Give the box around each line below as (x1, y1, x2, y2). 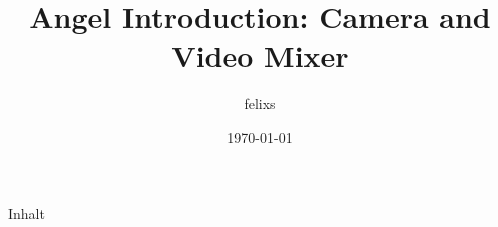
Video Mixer (171, 35, 349, 76)
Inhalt (8, 202, 45, 223)
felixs (244, 93, 276, 114)
